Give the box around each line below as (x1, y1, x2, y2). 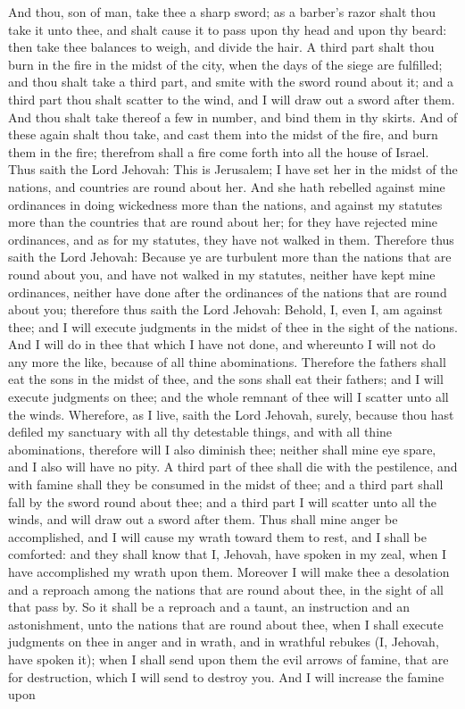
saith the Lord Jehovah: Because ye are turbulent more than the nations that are (8, 247, 452, 266)
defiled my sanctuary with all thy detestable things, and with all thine (8, 422, 393, 441)
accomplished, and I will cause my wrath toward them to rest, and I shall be (8, 527, 427, 546)
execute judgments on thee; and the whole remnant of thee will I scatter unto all (8, 388, 449, 406)
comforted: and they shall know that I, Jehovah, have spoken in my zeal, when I (8, 545, 447, 563)
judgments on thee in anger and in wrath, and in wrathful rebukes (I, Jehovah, (8, 632, 439, 651)
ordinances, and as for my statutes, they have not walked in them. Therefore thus (8, 229, 454, 248)
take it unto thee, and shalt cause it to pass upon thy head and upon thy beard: (8, 20, 447, 38)
